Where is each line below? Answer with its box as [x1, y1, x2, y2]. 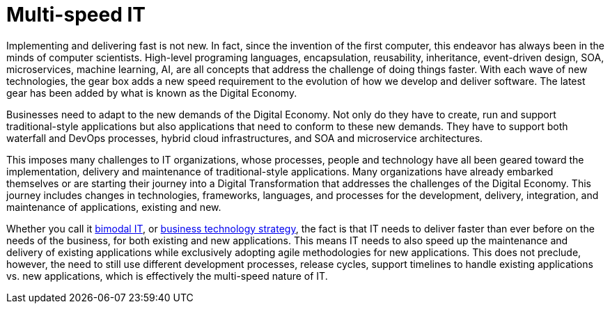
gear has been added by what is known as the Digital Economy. [6, 86, 297, 99]
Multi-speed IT [6, 3, 146, 26]
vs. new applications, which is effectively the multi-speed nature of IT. [6, 269, 328, 282]
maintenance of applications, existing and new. [6, 200, 221, 213]
